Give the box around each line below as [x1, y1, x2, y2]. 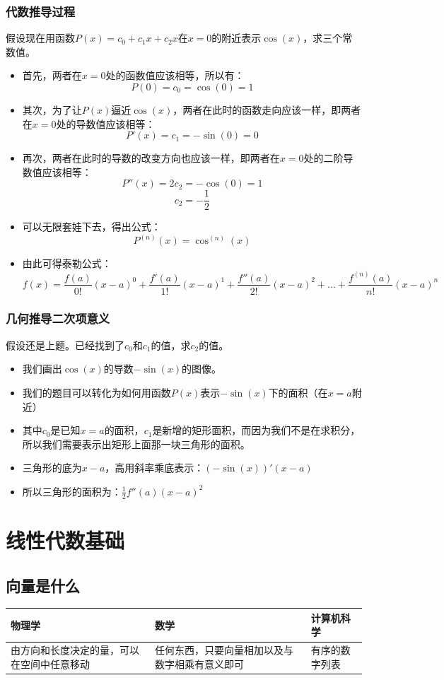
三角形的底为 [22, 460, 82, 475]
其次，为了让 [22, 102, 82, 117]
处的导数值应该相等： [56, 116, 156, 131]
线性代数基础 [6, 525, 125, 554]
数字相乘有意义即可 [154, 656, 244, 671]
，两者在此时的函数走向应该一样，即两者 [173, 102, 361, 117]
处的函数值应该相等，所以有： [105, 68, 245, 83]
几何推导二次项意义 [6, 310, 110, 327]
